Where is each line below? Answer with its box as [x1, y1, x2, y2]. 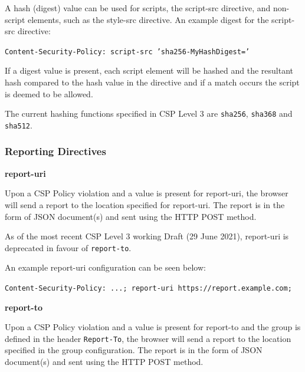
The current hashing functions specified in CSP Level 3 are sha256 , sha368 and [5, 107, 293, 120]
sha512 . [5, 118, 32, 131]
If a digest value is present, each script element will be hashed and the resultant [5, 64, 293, 77]
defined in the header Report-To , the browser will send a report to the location [5, 332, 291, 344]
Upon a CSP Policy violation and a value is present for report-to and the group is [5, 321, 301, 333]
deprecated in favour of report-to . [5, 241, 132, 254]
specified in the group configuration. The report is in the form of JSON [5, 344, 263, 356]
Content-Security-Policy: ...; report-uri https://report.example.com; [5, 284, 292, 292]
